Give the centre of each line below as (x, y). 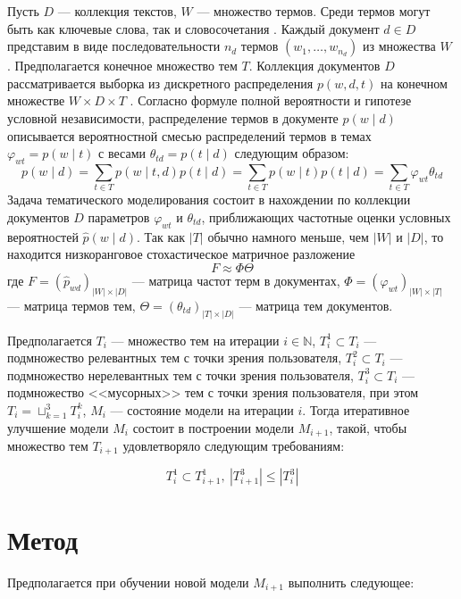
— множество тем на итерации (195, 340)
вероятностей (43, 236)
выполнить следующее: (351, 582)
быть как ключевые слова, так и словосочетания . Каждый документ (193, 28)
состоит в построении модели (214, 427)
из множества (399, 46)
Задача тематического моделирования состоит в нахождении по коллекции (209, 200)
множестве (36, 100)
